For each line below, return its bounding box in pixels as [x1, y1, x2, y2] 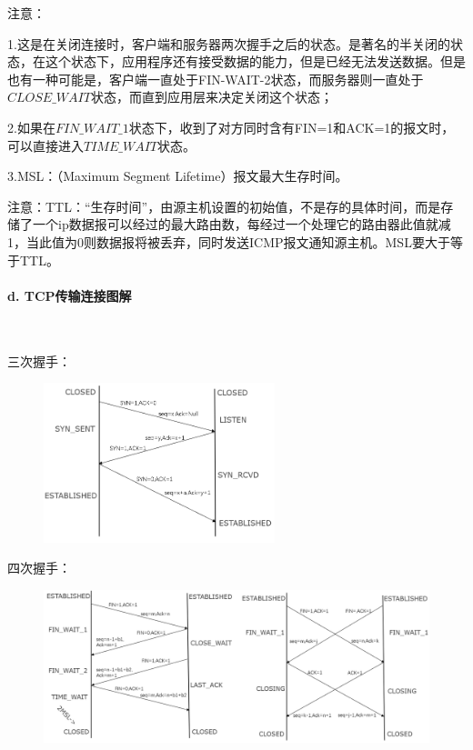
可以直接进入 [7, 135, 84, 155]
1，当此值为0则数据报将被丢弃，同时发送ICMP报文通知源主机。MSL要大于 [7, 232, 450, 251]
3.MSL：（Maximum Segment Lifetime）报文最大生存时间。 [7, 166, 348, 185]
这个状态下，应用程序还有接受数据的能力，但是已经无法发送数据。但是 [45, 52, 466, 71]
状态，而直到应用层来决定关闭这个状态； [90, 87, 333, 106]
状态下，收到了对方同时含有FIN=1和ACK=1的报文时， [128, 117, 455, 136]
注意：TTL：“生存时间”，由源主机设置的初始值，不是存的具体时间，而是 [7, 196, 441, 215]
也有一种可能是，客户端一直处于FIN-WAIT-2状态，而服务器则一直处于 [7, 69, 424, 88]
